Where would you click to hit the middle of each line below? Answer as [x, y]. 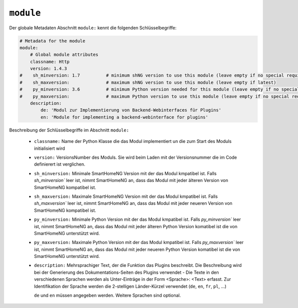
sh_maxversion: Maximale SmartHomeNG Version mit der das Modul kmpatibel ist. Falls [126, 196]
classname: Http [50, 62]
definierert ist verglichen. [60, 164]
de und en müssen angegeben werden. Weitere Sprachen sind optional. [108, 296]
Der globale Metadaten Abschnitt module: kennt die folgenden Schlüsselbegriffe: [93, 28]
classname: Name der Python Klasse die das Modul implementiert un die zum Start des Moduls [133, 141]
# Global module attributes [64, 55]
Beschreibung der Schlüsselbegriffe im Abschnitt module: [69, 130]
